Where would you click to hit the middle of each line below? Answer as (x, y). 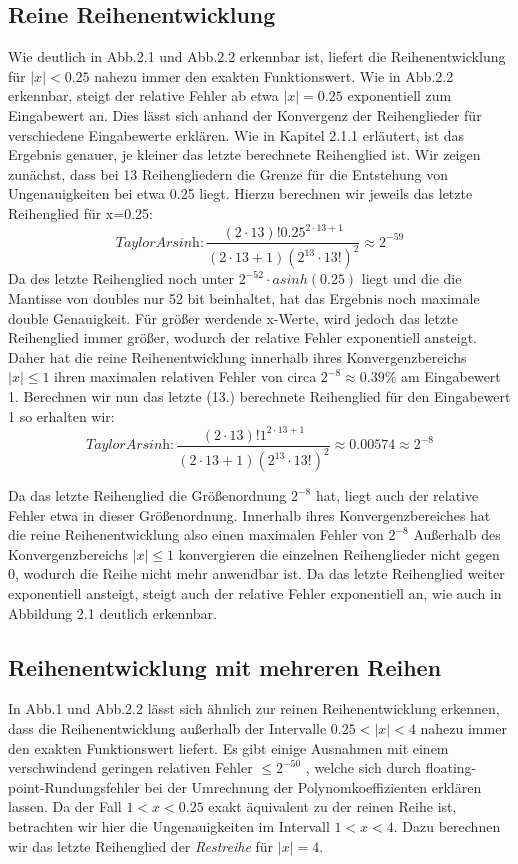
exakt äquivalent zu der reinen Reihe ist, (332, 806)
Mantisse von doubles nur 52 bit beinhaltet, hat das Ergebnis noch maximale (244, 298)
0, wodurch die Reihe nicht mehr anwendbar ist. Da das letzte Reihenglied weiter (256, 573)
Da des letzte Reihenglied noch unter (121, 278)
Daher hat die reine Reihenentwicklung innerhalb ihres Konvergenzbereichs (237, 356)
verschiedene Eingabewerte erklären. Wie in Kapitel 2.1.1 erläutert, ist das (236, 134)
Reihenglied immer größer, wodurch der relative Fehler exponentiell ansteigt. (242, 337)
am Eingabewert (450, 376)
